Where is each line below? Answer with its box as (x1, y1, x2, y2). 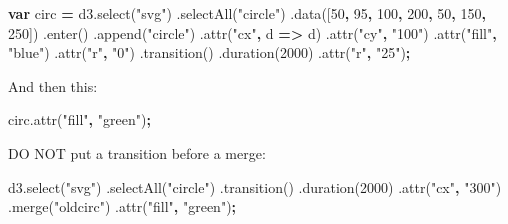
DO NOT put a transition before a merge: (8, 142, 266, 163)
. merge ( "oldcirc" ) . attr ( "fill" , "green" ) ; (8, 196, 237, 217)
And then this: (8, 75, 98, 96)
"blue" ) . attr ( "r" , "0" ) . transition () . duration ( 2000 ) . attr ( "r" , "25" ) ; (8, 42, 411, 63)
